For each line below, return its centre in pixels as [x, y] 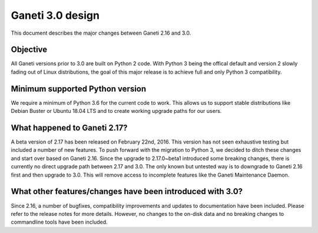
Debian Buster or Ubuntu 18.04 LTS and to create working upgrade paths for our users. [116, 111]
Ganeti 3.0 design [55, 15]
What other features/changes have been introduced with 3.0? [127, 192]
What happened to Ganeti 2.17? [69, 127]
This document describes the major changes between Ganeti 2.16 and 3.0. [101, 33]
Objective [29, 50]
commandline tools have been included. [59, 222]
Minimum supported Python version [79, 89]
